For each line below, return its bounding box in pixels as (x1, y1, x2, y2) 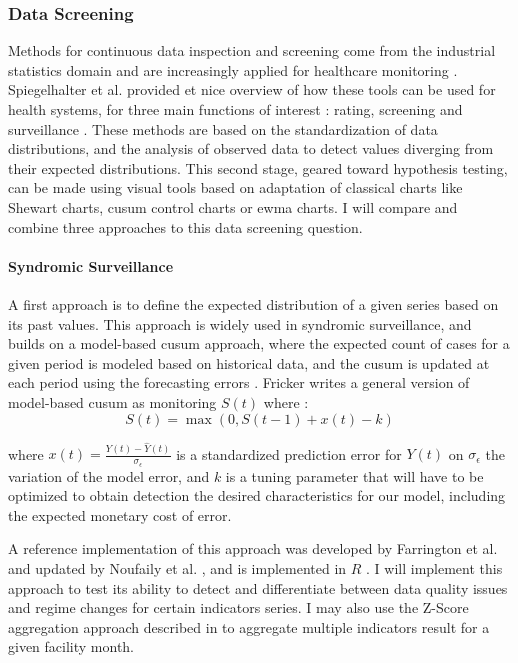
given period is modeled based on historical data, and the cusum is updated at (8, 352, 490, 373)
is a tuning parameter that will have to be (225, 465, 484, 486)
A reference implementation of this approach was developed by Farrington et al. (8, 538, 498, 559)
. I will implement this (366, 558, 503, 579)
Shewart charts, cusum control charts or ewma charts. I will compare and (8, 196, 458, 217)
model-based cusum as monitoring (8, 391, 217, 412)
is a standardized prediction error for (176, 443, 402, 464)
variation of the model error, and (8, 465, 210, 486)
